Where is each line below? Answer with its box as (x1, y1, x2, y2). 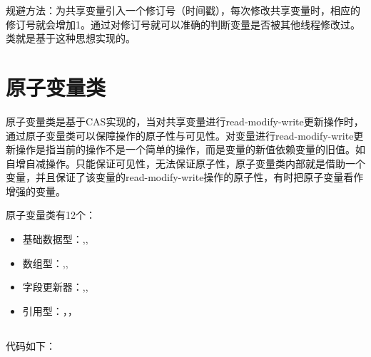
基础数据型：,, (22, 232, 88, 247)
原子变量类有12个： (6, 207, 96, 222)
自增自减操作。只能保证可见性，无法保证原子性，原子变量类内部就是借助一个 (6, 155, 365, 170)
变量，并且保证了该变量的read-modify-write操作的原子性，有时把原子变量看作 (6, 170, 364, 185)
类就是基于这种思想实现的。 (6, 31, 136, 46)
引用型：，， (22, 303, 78, 318)
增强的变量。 (6, 183, 66, 198)
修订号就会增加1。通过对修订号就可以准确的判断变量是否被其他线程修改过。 (6, 16, 360, 31)
